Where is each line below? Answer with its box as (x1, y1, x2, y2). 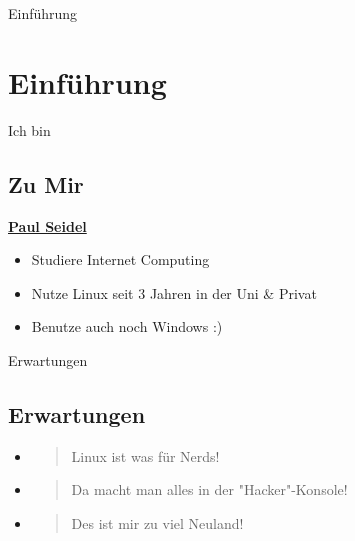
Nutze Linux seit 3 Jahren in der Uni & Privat (31, 282, 317, 303)
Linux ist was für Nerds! (71, 445, 220, 466)
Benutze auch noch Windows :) (31, 316, 223, 337)
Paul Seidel (8, 215, 87, 236)
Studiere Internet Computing (31, 249, 210, 270)
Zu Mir (8, 168, 84, 199)
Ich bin (8, 119, 51, 140)
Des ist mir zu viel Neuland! (71, 512, 244, 533)
